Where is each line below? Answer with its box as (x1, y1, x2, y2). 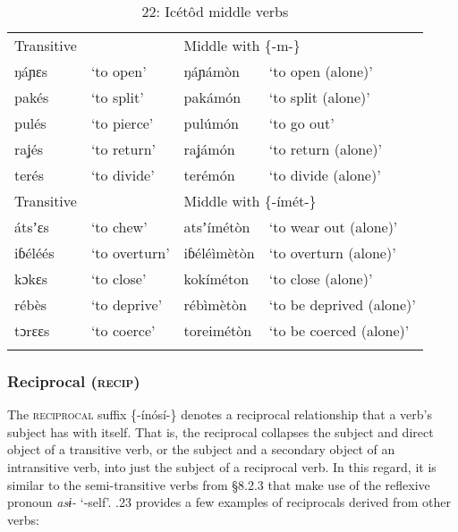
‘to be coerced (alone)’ (268, 320, 410, 341)
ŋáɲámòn (183, 61, 240, 81)
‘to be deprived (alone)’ (268, 294, 416, 315)
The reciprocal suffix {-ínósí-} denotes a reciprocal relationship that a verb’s (7, 405, 432, 424)
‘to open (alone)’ (268, 61, 373, 81)
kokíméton (183, 268, 250, 289)
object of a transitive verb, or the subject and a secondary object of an (7, 440, 395, 459)
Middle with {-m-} (183, 35, 301, 55)
